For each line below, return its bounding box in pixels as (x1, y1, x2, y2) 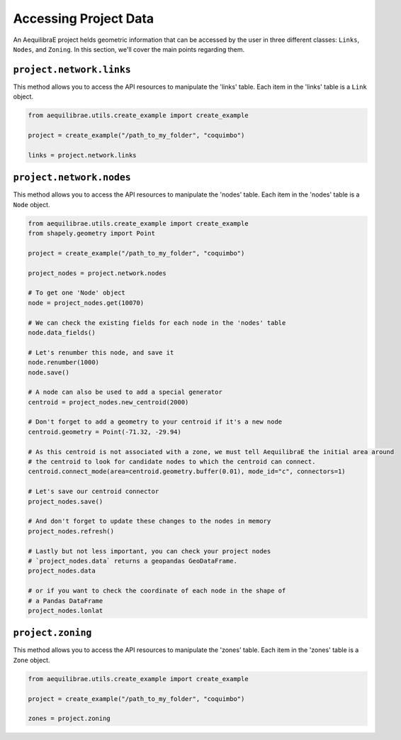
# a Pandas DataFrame (28, 597, 103, 604)
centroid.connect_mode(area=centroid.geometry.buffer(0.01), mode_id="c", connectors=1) (28, 468, 346, 475)
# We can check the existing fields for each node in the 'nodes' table (28, 319, 286, 326)
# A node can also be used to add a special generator (28, 388, 222, 397)
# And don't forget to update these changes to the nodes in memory (28, 517, 271, 525)
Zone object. (13, 656, 50, 664)
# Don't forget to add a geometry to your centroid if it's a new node (28, 418, 283, 426)
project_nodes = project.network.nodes (28, 269, 166, 277)
